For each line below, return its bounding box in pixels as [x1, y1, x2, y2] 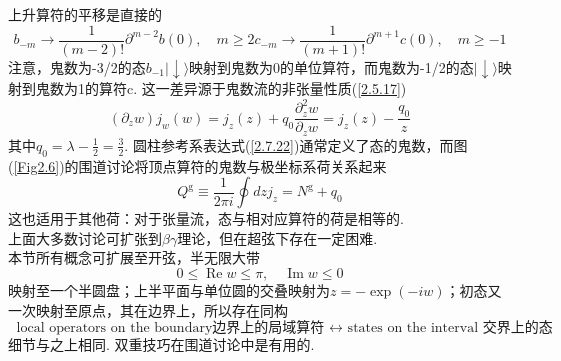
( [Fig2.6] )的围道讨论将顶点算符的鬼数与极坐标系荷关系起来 [8, 155, 387, 176]
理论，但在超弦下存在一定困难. [177, 227, 378, 248]
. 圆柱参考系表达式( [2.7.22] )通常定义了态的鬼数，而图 [124, 134, 468, 155]
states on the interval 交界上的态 [347, 321, 553, 336]
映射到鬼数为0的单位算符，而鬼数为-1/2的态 [189, 56, 474, 77]
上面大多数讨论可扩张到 [8, 227, 162, 248]
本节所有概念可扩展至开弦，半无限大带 [8, 247, 260, 268]
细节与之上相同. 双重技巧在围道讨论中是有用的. [8, 334, 315, 355]
